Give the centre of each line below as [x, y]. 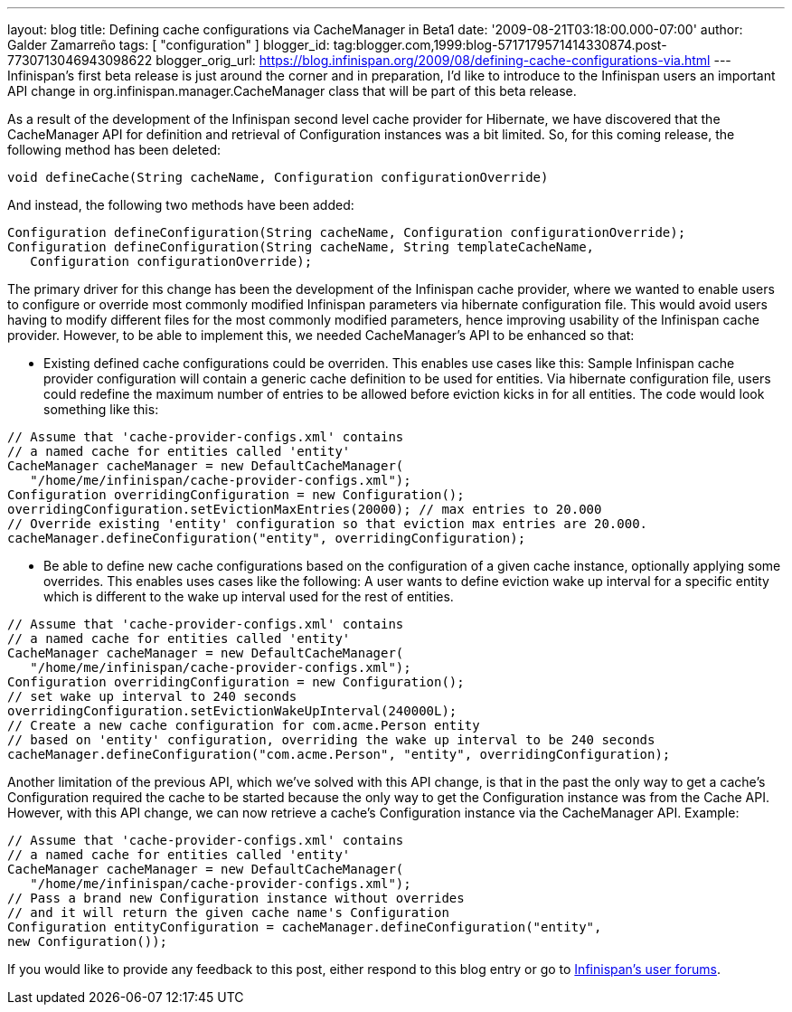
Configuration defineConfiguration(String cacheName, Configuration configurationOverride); [347, 232]
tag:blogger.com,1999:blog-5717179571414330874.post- [500, 45]
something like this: [101, 409]
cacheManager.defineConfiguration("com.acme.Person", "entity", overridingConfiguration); [339, 754]
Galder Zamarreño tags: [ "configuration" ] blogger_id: [169, 45]
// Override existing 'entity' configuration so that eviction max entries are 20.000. [328, 524]
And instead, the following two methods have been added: [181, 205]
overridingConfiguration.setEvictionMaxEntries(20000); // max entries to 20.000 [305, 509]
